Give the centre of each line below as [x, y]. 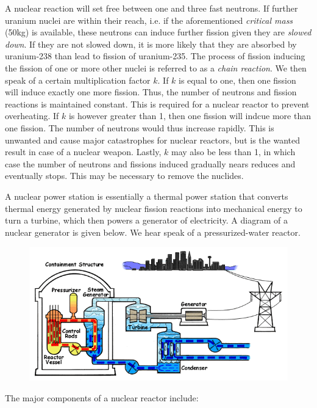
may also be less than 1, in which [233, 152]
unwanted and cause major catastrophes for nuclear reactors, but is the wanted [152, 140]
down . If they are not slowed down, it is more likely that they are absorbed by [151, 44]
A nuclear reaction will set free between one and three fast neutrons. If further [151, 8]
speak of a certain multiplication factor [78, 80]
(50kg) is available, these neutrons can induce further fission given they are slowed [158, 32]
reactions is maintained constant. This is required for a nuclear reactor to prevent [157, 104]
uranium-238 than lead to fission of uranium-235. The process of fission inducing [155, 56]
